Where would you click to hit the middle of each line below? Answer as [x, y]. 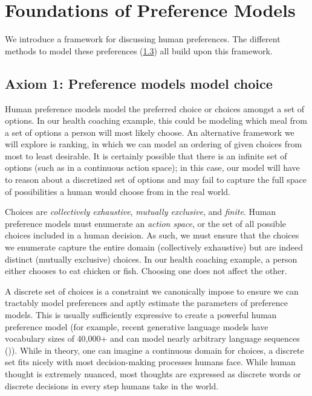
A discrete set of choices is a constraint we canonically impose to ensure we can [152, 291]
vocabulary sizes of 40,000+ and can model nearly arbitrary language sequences [152, 338]
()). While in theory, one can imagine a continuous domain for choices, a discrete [154, 350]
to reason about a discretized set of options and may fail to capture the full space [156, 180]
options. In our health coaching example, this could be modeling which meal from [156, 120]
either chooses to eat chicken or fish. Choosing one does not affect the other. [146, 271]
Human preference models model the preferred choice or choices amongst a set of [155, 108]
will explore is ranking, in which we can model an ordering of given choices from [154, 144]
